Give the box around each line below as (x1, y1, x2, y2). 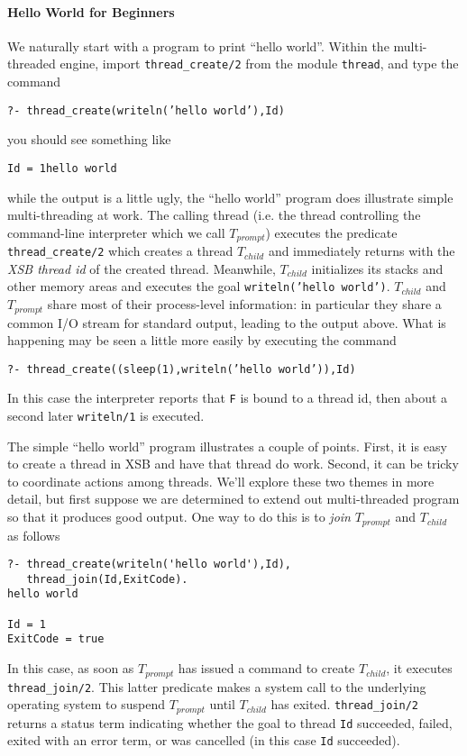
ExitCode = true (7, 633, 105, 646)
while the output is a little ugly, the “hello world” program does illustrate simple (7, 187, 453, 206)
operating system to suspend (7, 695, 165, 714)
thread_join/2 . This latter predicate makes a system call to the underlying (7, 677, 426, 696)
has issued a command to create (178, 659, 355, 678)
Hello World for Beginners (7, 2, 175, 21)
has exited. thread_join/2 (270, 695, 419, 714)
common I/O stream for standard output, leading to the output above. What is (7, 313, 446, 332)
